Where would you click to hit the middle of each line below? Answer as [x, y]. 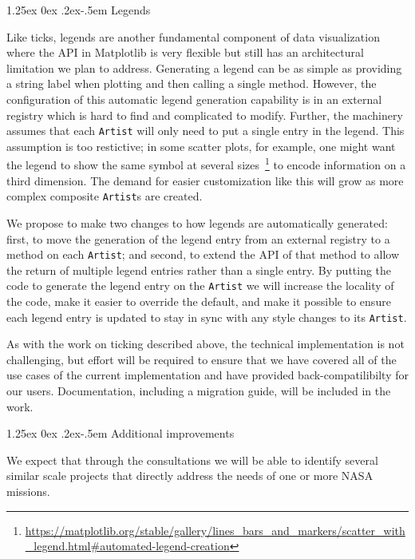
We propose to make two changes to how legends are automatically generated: [197, 222]
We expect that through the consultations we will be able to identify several [192, 460]
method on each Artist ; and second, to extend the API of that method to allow [203, 254]
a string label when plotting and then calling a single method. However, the [192, 83]
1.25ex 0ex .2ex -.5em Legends [79, 10]
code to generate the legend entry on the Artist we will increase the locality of [200, 285]
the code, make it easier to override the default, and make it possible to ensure [199, 301]
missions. [28, 491]
